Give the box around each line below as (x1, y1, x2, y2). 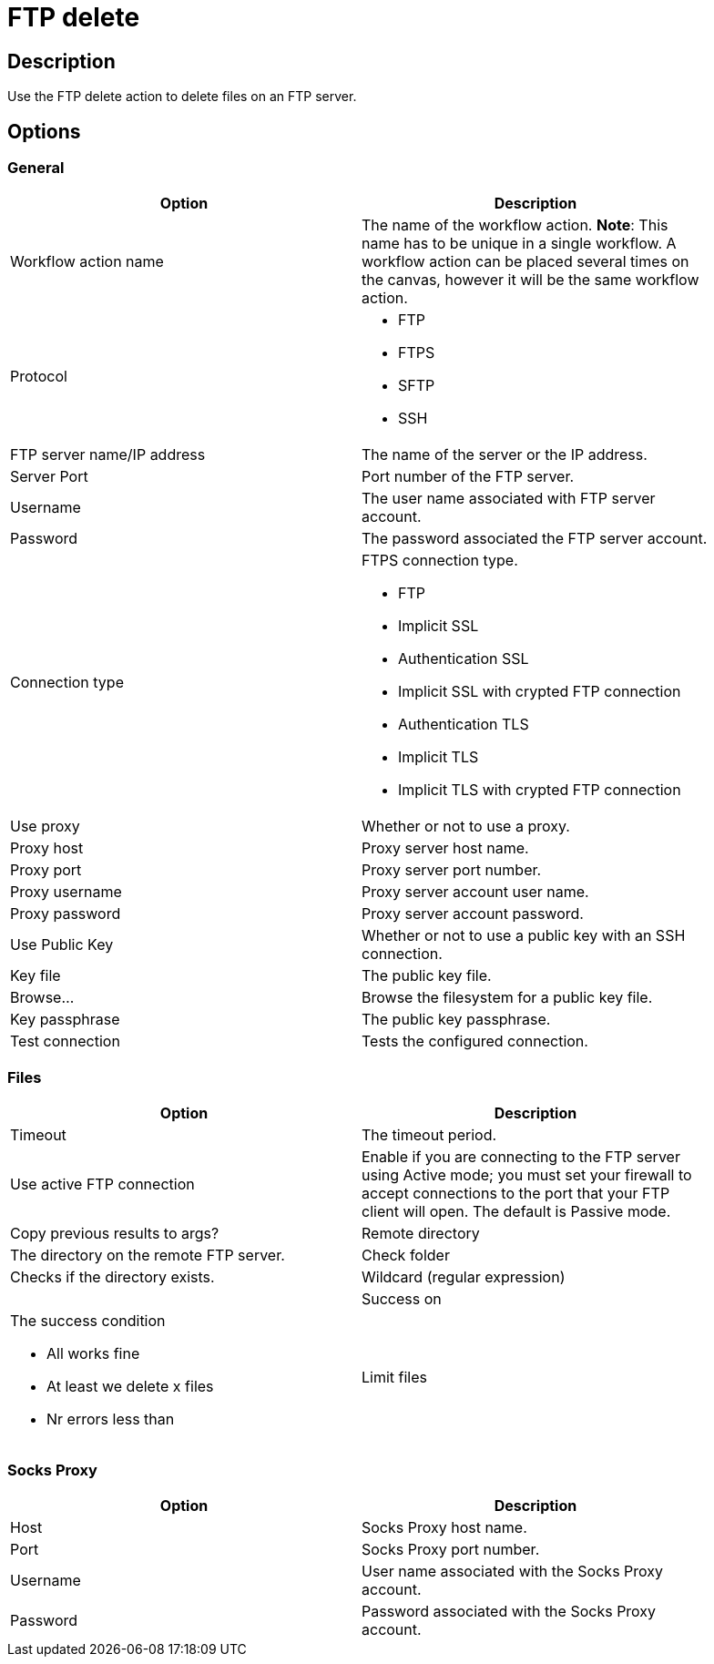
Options (7, 119, 81, 143)
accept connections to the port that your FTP (362, 1184, 670, 1203)
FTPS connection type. (362, 551, 518, 570)
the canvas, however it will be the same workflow (362, 271, 699, 290)
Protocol (10, 367, 67, 386)
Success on (362, 1290, 442, 1309)
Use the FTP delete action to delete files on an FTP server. (7, 88, 357, 105)
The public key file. (362, 966, 492, 985)
